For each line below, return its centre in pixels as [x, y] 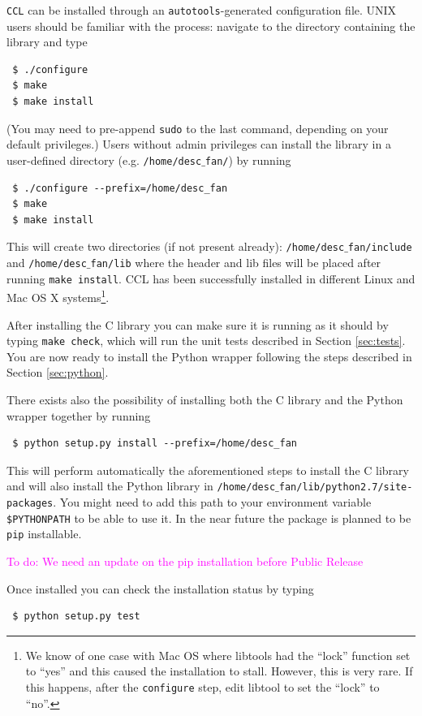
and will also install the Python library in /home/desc [141, 486]
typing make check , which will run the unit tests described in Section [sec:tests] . [206, 341]
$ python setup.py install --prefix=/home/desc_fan [155, 444]
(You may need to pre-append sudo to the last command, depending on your [198, 128]
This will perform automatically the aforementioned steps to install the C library [208, 470]
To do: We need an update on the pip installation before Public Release [185, 561]
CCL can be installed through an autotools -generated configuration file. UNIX [202, 10]
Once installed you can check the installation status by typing [160, 588]
